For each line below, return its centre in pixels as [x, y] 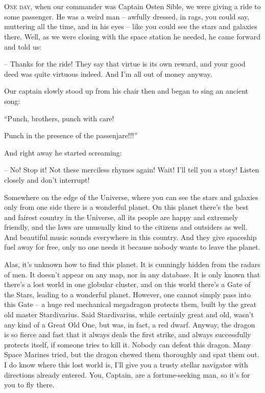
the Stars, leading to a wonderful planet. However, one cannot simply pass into [128, 294]
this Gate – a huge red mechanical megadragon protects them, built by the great [130, 304]
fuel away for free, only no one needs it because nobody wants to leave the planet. [132, 247]
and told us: [23, 46]
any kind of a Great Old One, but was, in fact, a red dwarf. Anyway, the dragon [130, 324]
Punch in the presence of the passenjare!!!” [71, 135]
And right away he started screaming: [63, 152]
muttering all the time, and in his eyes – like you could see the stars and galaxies [131, 26]
